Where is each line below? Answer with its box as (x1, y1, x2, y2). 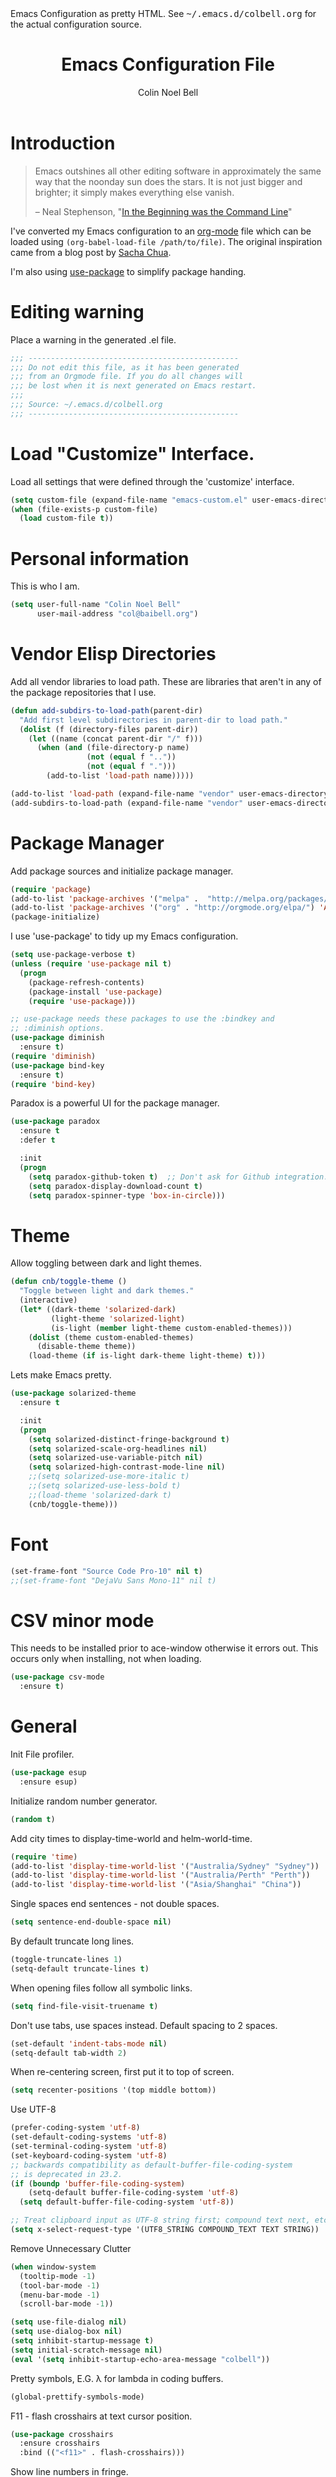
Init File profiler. (10, 1748, 75, 1760)
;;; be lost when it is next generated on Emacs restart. (10, 381, 257, 391)
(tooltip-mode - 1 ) (19, 2271, 97, 2281)
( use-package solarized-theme (10, 1388, 137, 1399)
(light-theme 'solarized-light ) (50, 1313, 186, 1324)
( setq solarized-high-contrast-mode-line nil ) (28, 1462, 226, 1472)
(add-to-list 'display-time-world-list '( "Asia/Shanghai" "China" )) (10, 1880, 302, 1890)
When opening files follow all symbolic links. (10, 1982, 193, 1994)
